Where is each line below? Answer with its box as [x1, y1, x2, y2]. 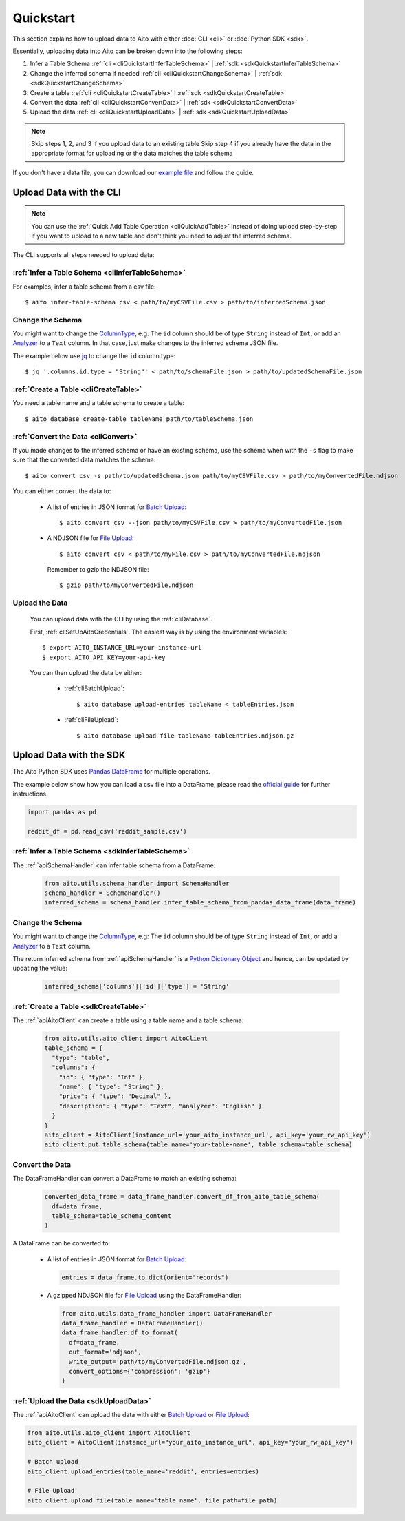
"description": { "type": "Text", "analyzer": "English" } [58, 1102, 263, 1110]
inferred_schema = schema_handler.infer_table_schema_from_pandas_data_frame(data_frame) [44, 899, 357, 907]
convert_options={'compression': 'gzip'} [69, 1367, 211, 1375]
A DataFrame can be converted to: [12, 1239, 110, 1248]
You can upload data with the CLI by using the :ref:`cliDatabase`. [30, 615, 212, 623]
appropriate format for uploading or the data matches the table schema [31, 149, 233, 158]
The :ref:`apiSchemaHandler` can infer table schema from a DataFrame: [12, 861, 216, 869]
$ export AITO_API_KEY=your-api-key [42, 653, 166, 661]
